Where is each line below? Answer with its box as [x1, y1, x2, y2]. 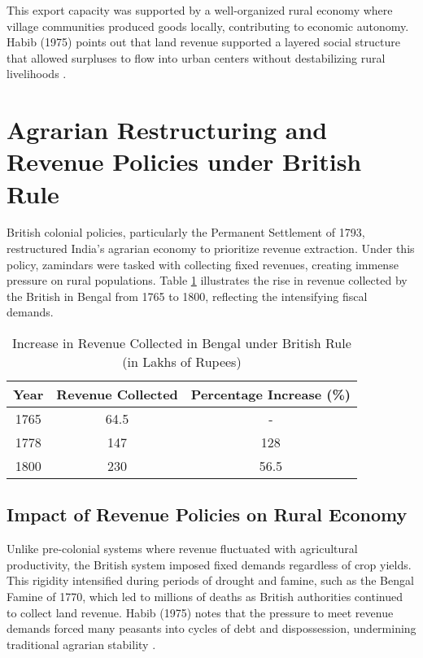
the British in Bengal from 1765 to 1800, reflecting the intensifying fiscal [7, 287, 368, 304]
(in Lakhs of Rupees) [122, 352, 242, 372]
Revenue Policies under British [7, 145, 362, 178]
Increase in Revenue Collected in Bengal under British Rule [12, 333, 351, 353]
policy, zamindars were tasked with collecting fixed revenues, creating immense [7, 255, 399, 272]
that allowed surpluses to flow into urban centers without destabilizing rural [7, 49, 386, 66]
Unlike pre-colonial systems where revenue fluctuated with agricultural [7, 540, 358, 557]
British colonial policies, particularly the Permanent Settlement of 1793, [7, 224, 365, 241]
